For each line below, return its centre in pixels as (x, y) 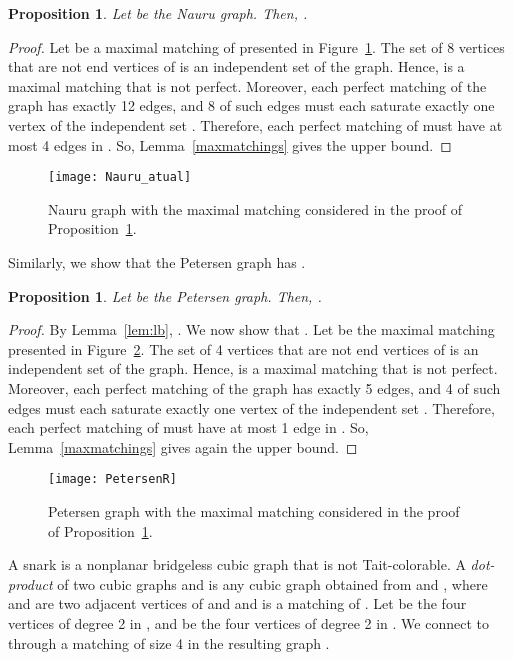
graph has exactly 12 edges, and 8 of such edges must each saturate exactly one (251, 105)
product (30, 583)
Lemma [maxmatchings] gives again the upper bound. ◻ (183, 446)
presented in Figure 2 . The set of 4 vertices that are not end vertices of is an (243, 348)
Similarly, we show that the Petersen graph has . (157, 262)
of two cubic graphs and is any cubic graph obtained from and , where (272, 583)
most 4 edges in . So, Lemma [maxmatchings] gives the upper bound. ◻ (230, 144)
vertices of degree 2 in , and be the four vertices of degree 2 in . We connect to (248, 622)
